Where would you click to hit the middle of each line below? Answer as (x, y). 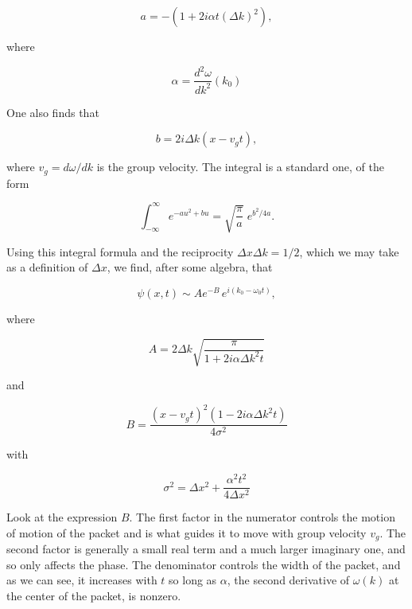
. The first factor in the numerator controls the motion (262, 517)
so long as (193, 580)
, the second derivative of (288, 580)
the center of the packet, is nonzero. (94, 596)
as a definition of (47, 267)
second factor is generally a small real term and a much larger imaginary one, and (206, 549)
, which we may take (349, 251)
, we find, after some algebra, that (190, 267)
